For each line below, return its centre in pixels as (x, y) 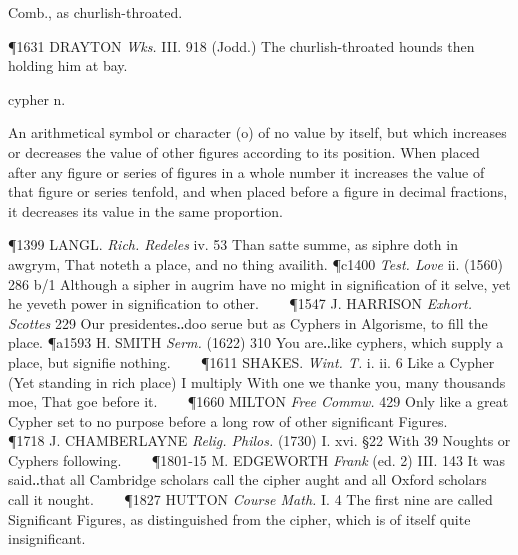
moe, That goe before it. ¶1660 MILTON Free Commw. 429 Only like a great (258, 401)
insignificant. (47, 538)
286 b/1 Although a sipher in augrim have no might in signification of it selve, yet (259, 283)
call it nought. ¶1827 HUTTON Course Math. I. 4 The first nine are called (250, 499)
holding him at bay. (68, 65)
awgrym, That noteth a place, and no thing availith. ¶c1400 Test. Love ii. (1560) (255, 263)
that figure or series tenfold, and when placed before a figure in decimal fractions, (258, 191)
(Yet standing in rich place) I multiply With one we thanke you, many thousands (257, 381)
